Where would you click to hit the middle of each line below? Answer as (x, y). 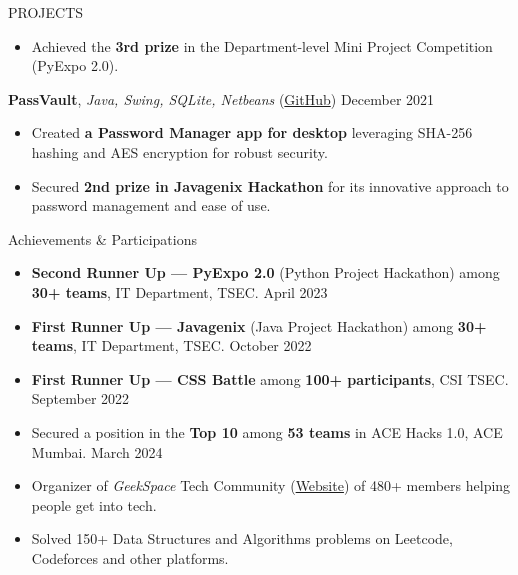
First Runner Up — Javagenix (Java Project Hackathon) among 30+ (259, 325)
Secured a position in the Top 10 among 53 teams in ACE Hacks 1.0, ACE (267, 431)
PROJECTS (46, 12)
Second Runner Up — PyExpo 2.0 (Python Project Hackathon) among (265, 272)
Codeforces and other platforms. (130, 557)
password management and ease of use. (151, 205)
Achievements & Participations (102, 238)
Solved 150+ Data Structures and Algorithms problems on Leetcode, (242, 538)
